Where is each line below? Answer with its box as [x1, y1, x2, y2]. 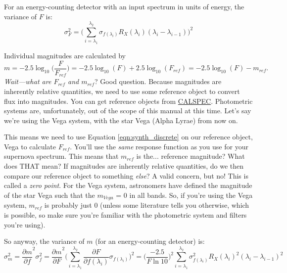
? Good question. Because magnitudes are [95, 76, 222, 87]
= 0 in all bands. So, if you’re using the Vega [116, 189, 253, 200]
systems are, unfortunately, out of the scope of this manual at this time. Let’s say [4, 105, 251, 116]
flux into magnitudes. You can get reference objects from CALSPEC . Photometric [4, 95, 253, 106]
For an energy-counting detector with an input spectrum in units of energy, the [4, 1, 244, 11]
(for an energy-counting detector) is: [95, 236, 205, 246]
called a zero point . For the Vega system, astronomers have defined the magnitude [4, 180, 252, 190]
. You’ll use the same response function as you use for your [70, 141, 248, 151]
